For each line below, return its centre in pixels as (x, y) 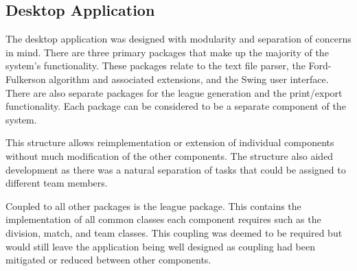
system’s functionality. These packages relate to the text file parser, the (156, 66)
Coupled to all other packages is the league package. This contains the (153, 205)
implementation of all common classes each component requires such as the (163, 219)
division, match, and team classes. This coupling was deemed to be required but (174, 232)
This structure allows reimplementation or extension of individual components (170, 142)
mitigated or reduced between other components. (108, 260)
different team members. (57, 183)
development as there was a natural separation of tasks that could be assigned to (176, 169)
